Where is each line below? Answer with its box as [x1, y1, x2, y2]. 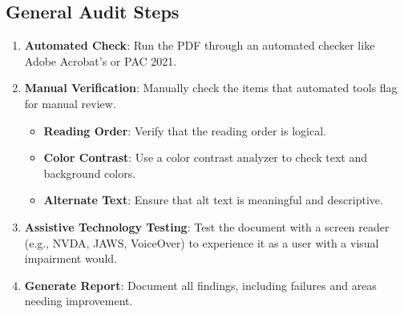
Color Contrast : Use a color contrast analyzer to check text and [43, 149, 368, 166]
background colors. [43, 164, 136, 181]
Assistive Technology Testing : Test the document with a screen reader [24, 218, 390, 235]
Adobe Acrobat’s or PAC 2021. [24, 52, 177, 69]
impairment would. [24, 250, 117, 267]
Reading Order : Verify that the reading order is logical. [43, 122, 326, 139]
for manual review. [24, 95, 116, 111]
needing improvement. [24, 292, 133, 309]
